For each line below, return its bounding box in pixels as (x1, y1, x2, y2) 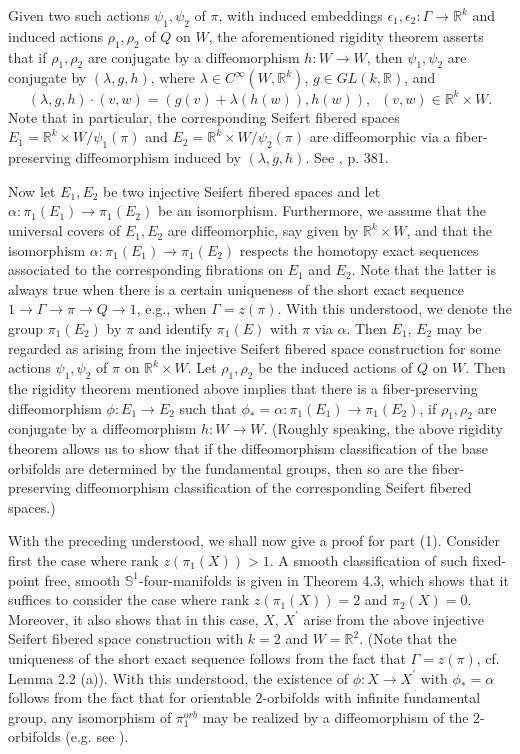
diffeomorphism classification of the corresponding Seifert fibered (75, 477, 472, 498)
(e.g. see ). (65, 726, 129, 747)
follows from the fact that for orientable (8, 687, 251, 708)
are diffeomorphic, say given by (167, 220, 359, 241)
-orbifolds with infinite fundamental (262, 687, 481, 708)
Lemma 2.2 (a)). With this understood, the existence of (8, 667, 348, 688)
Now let (8, 180, 56, 201)
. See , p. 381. (305, 147, 389, 168)
